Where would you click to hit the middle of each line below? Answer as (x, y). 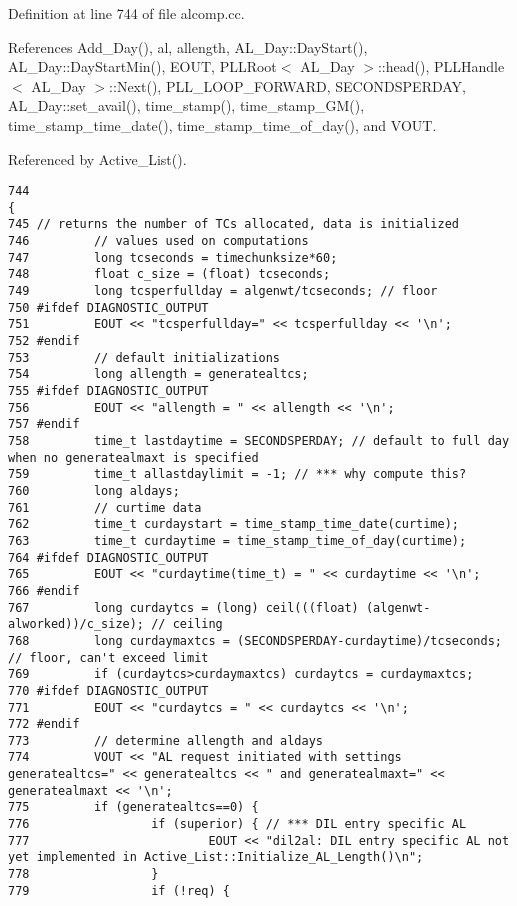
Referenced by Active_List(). (97, 158)
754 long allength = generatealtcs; (158, 374)
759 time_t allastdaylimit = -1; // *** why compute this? (237, 474)
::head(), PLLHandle (441, 66)
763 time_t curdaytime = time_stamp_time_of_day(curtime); (237, 540)
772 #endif (44, 724)
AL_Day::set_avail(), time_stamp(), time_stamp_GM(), (186, 105)
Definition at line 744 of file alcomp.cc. (126, 13)
